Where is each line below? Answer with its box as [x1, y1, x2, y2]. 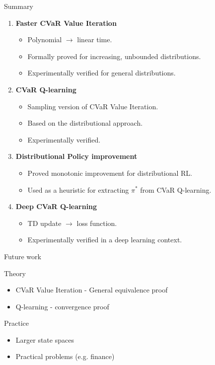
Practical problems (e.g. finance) [15, 351, 115, 362]
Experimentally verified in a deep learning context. [27, 234, 182, 245]
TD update [27, 218, 62, 228]
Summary [4, 1, 33, 11]
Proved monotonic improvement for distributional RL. [27, 167, 193, 178]
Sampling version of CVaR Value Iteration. [27, 101, 158, 111]
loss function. [76, 218, 117, 228]
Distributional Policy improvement [15, 151, 138, 161]
